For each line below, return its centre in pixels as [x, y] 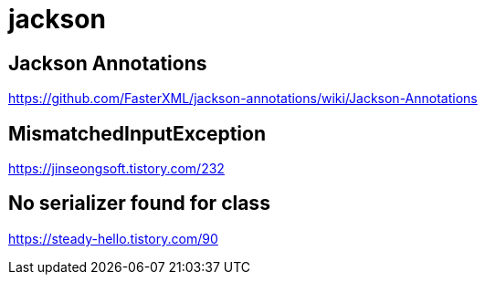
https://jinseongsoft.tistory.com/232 [116, 169]
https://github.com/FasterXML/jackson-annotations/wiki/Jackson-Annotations [243, 99]
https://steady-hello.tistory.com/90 [113, 238]
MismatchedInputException [137, 133]
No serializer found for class [139, 204]
